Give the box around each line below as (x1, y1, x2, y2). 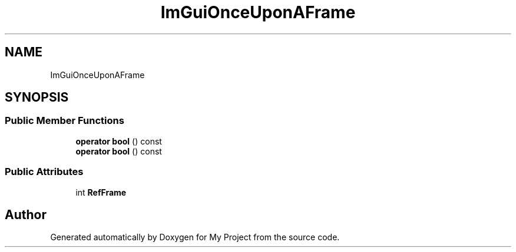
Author (5, 207, 47, 222)
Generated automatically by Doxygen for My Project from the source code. (50, 232, 340, 243)
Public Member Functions (5, 115, 124, 127)
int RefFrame (75, 187, 127, 197)
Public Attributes (5, 166, 84, 178)
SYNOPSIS (5, 90, 69, 105)
